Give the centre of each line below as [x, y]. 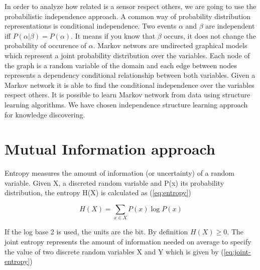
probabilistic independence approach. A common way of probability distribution [127, 16]
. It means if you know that [113, 35]
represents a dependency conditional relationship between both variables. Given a [130, 75]
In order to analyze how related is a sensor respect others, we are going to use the [131, 6]
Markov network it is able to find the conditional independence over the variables [129, 85]
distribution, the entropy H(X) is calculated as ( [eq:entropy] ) [98, 192]
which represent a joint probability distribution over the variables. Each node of [127, 55]
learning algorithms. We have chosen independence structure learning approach [126, 104]
